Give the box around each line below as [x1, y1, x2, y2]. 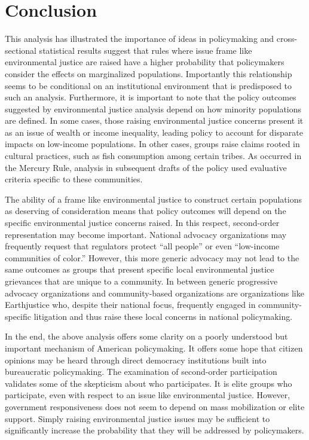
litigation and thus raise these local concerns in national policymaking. [33, 310, 293, 322]
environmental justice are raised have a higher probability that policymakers [5, 56, 284, 68]
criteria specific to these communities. [5, 173, 143, 185]
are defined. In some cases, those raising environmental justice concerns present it [5, 114, 304, 127]
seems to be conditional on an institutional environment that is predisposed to [5, 79, 292, 91]
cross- [276, 32, 298, 45]
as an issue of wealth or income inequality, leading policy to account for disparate [5, 126, 303, 138]
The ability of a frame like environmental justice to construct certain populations [5, 192, 302, 205]
